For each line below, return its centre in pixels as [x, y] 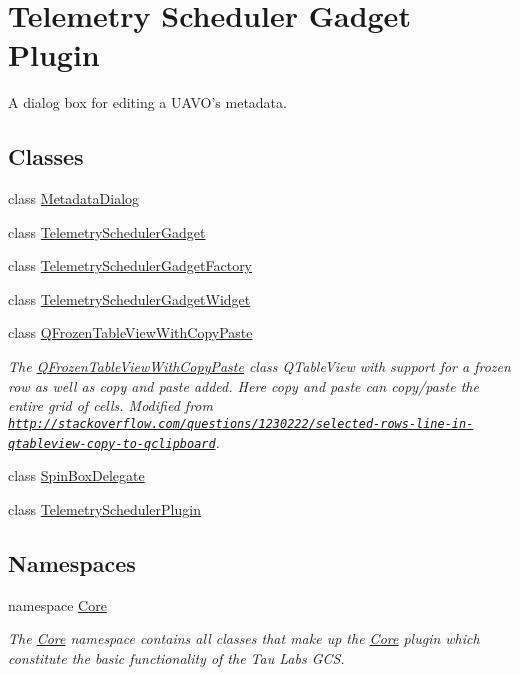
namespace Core [57, 604]
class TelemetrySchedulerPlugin [104, 508]
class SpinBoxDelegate [76, 475]
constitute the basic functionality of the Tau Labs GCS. [176, 657]
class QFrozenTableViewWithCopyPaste [130, 332]
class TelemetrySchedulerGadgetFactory [130, 265]
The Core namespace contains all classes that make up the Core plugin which [244, 638]
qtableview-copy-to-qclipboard [112, 443]
